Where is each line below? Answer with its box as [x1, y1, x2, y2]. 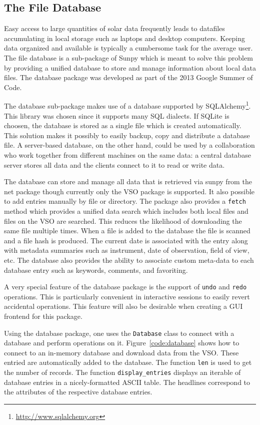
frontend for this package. [4, 311, 82, 321]
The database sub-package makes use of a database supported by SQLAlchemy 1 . [4, 99, 251, 111]
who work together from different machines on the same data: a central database [4, 149, 251, 160]
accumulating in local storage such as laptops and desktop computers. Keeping [4, 33, 245, 43]
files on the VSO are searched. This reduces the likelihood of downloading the [4, 215, 242, 226]
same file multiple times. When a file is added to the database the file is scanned [4, 225, 250, 236]
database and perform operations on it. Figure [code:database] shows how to [4, 337, 239, 348]
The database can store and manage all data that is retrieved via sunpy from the [4, 176, 252, 187]
